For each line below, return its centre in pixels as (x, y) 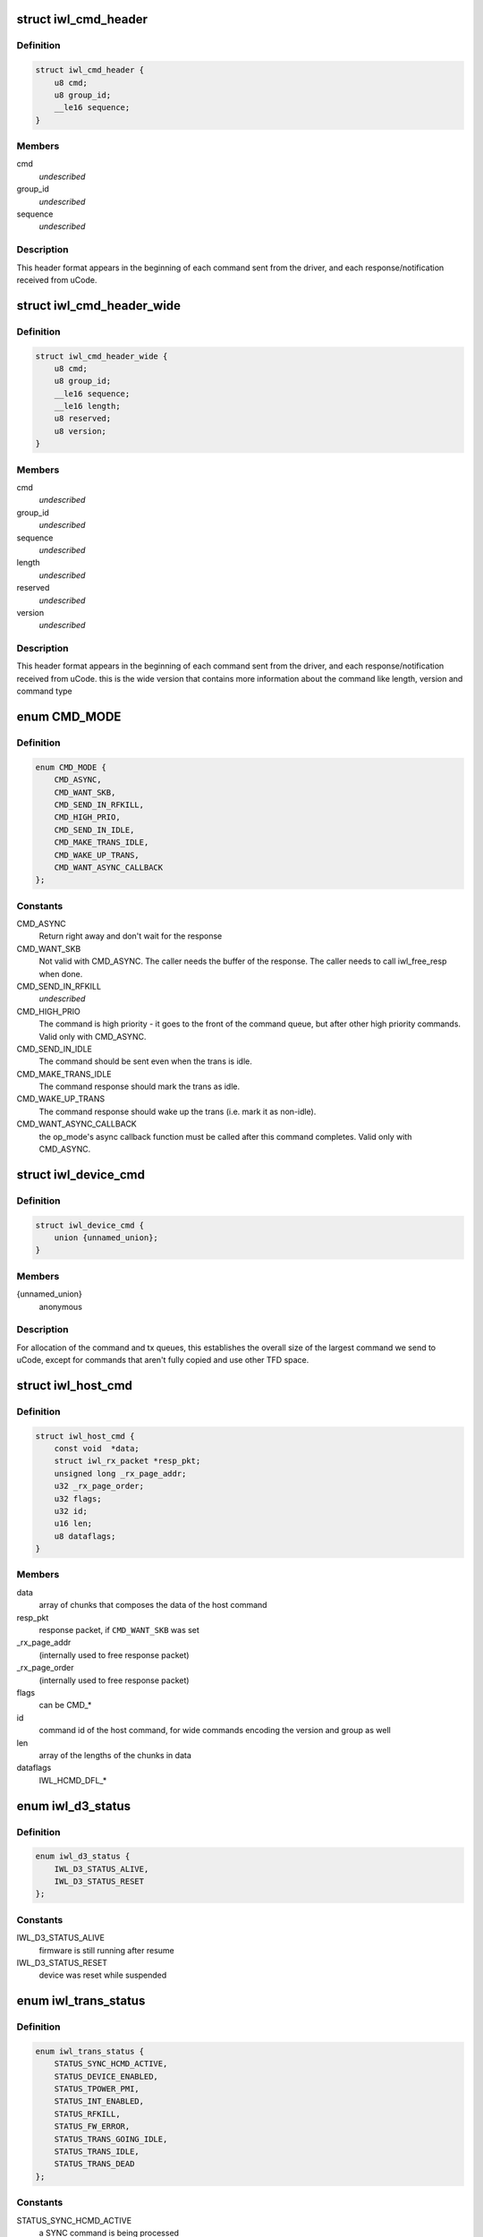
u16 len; (73, 1524)
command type (45, 691)
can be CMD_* (65, 1705)
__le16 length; (87, 406)
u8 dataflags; (85, 1536)
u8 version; (80, 431)
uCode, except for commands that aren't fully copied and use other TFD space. (163, 1360)
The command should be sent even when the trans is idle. (145, 1061)
